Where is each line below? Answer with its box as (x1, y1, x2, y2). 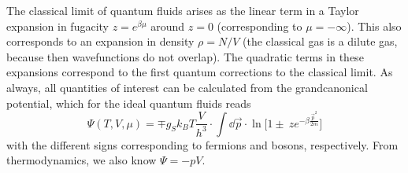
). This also (347, 17, 402, 34)
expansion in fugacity (6, 17, 109, 34)
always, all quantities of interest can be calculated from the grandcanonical (6, 79, 368, 95)
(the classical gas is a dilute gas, (243, 33, 398, 50)
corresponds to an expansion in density (6, 33, 195, 50)
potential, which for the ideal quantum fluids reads (6, 94, 251, 111)
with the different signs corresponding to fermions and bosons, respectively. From (6, 136, 399, 153)
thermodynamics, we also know (6, 152, 157, 168)
